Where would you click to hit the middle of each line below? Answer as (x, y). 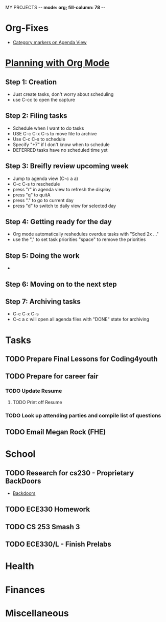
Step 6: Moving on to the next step (61, 284)
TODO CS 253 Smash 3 (43, 527)
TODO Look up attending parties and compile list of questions (83, 415)
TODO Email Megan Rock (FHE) (56, 432)
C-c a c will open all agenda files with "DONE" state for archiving (81, 319)
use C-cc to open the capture (44, 99)
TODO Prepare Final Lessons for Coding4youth (81, 359)
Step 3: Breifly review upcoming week (67, 166)
